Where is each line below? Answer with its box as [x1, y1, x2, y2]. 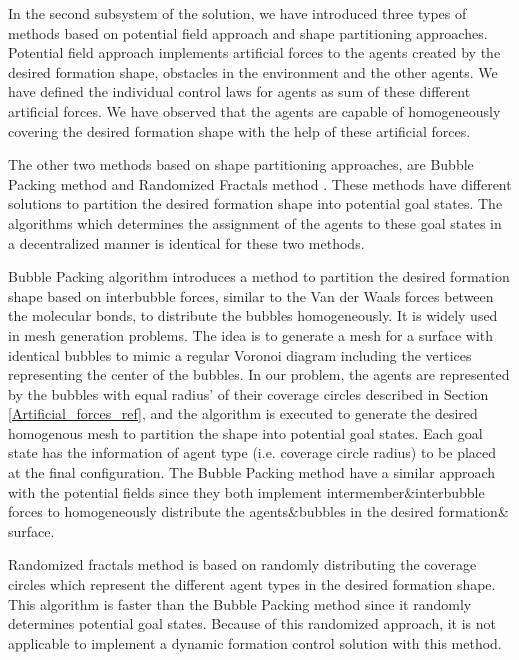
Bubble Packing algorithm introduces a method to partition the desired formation [8, 266, 510, 287]
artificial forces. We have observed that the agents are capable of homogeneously [8, 100, 501, 121]
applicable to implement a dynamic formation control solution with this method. [8, 632, 502, 653]
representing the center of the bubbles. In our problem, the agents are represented [8, 364, 510, 385]
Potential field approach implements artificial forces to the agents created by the [8, 42, 501, 63]
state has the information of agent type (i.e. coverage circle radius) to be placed [8, 442, 497, 463]
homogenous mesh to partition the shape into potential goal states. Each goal [8, 422, 483, 443]
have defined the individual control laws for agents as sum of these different [8, 81, 471, 102]
